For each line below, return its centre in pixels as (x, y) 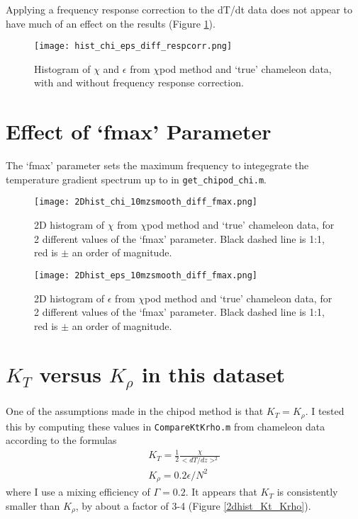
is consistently (307, 492)
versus (70, 374)
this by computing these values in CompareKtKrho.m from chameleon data (166, 426)
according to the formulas (61, 440)
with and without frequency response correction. (139, 82)
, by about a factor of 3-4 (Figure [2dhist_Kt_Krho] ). (193, 505)
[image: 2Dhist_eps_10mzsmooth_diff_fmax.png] (146, 275)
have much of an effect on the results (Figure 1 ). (111, 23)
